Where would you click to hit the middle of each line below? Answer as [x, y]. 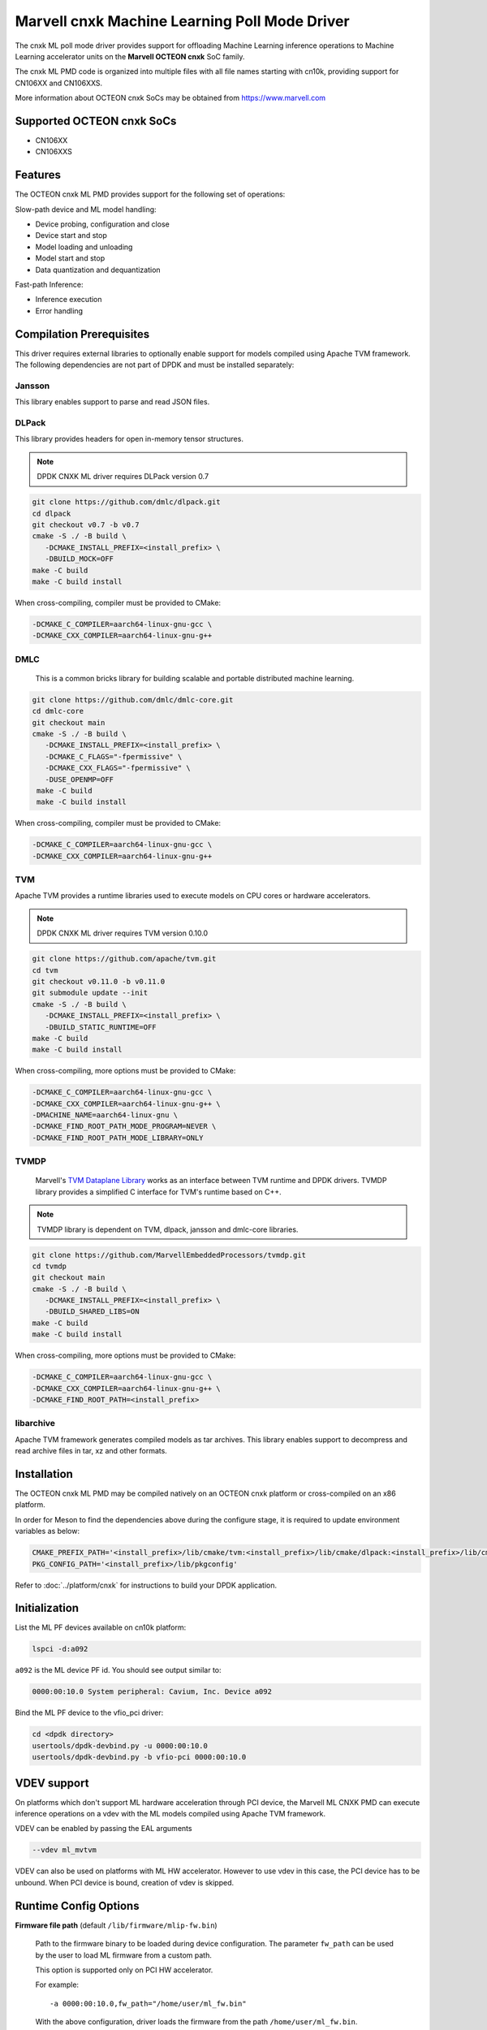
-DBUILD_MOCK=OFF [79, 559]
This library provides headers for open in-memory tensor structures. [129, 439]
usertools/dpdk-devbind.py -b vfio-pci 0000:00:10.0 [139, 1757]
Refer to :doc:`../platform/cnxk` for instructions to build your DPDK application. [146, 1585]
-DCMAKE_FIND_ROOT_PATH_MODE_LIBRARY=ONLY [118, 1138]
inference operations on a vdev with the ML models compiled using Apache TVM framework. [170, 1814]
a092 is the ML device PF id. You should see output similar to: [119, 1670]
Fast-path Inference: [49, 285]
